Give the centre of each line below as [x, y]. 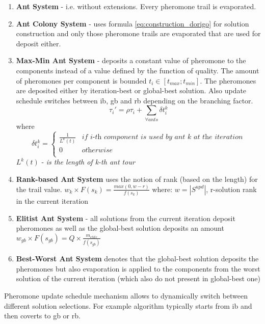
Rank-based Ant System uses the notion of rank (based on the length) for [137, 179]
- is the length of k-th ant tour [88, 162]
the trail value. [39, 189]
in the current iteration [52, 201]
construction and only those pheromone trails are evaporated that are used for [138, 33]
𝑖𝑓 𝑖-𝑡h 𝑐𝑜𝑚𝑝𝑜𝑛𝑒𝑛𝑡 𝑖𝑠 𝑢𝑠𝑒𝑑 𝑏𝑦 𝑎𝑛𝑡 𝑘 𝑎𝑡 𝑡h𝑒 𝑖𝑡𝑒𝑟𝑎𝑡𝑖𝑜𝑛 [162, 137]
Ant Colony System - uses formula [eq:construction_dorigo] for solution [132, 23]
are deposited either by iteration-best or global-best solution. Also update [131, 90]
